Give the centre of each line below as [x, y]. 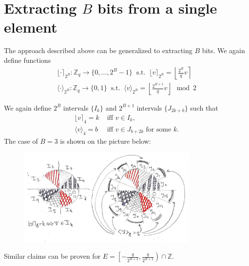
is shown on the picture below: [105, 141]
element [31, 27]
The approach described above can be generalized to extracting [98, 50]
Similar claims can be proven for [52, 256]
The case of [21, 141]
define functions [28, 60]
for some [159, 129]
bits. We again [223, 50]
